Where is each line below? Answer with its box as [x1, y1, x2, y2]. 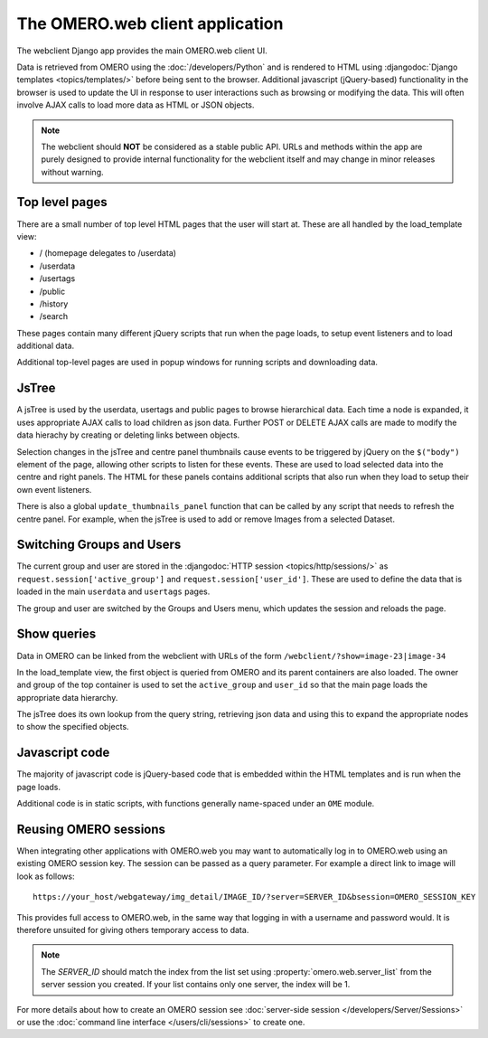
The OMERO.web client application [16, 14, 284, 33]
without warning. [41, 166, 104, 177]
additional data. [16, 340, 75, 352]
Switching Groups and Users [16, 537, 182, 552]
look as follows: [16, 871, 75, 882]
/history [39, 298, 69, 309]
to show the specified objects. [16, 722, 130, 732]
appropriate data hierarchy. [16, 692, 118, 703]
